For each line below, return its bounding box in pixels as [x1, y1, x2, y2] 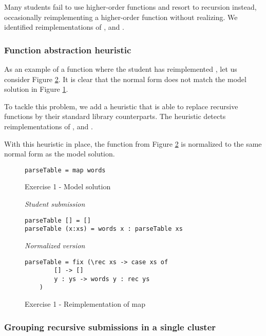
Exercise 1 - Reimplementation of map [25, 299, 145, 309]
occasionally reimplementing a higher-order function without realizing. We [4, 11, 238, 22]
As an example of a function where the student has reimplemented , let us [4, 64, 237, 74]
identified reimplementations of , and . [4, 22, 124, 32]
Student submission [25, 199, 85, 209]
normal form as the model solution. [4, 148, 115, 159]
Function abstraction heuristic [4, 43, 131, 56]
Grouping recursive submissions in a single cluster [4, 320, 216, 333]
